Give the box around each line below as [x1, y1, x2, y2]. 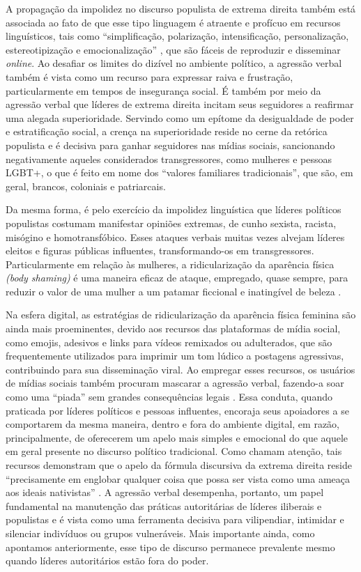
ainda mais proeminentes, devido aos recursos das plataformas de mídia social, [6, 321, 341, 336]
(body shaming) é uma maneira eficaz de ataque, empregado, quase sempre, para [6, 270, 348, 285]
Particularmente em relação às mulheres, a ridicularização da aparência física [6, 256, 335, 271]
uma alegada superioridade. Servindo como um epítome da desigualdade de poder [6, 110, 354, 125]
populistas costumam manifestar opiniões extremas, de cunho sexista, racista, [6, 215, 337, 230]
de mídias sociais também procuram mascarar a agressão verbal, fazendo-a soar [6, 376, 344, 390]
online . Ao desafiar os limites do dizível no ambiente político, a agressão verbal [6, 56, 342, 70]
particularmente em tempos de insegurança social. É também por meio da [6, 83, 321, 98]
